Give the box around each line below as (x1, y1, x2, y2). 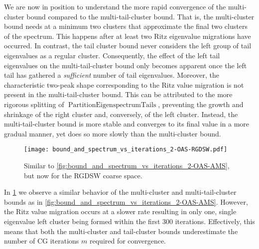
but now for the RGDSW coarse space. (24, 170, 142, 180)
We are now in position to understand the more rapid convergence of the (4, 1, 226, 11)
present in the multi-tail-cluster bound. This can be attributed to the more (4, 89, 233, 100)
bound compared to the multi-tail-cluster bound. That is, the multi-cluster (26, 11, 255, 21)
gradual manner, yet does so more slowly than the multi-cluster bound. (4, 128, 221, 138)
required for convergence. (90, 236, 166, 246)
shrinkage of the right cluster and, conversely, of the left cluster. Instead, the (4, 109, 238, 119)
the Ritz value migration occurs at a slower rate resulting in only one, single (4, 206, 237, 217)
